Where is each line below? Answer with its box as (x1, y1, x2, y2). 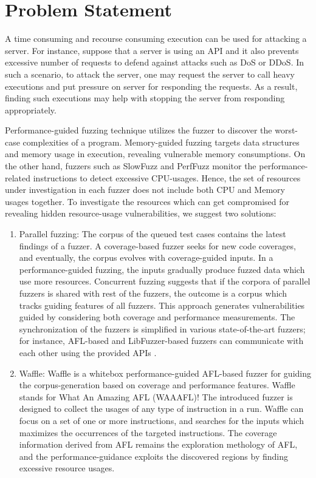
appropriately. (5, 103, 57, 116)
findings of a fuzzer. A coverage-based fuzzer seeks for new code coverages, (19, 239, 296, 252)
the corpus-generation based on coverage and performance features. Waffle (19, 379, 295, 391)
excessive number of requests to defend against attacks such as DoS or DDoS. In (5, 56, 304, 69)
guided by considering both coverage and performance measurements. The (19, 311, 295, 323)
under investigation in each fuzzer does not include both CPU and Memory (5, 183, 285, 196)
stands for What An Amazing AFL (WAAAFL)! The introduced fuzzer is (19, 390, 293, 403)
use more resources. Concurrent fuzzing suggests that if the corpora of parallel (19, 275, 311, 288)
